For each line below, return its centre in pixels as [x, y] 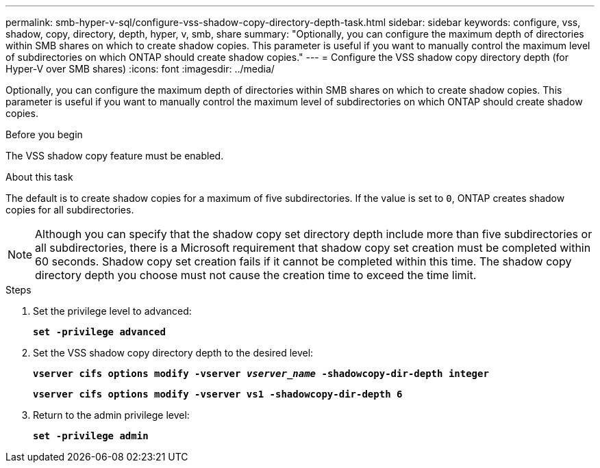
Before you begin [44, 134]
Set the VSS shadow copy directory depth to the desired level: [173, 353]
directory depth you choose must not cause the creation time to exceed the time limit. [256, 275]
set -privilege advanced [99, 332]
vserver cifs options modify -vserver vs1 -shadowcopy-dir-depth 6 [218, 394]
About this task [39, 177]
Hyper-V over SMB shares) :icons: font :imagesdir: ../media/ [140, 69]
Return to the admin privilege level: [111, 415]
